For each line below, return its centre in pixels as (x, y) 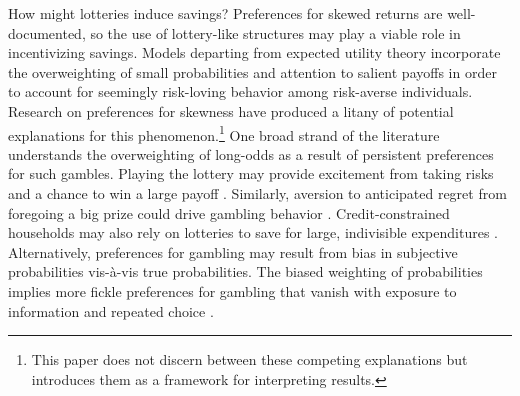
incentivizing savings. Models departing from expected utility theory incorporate (254, 52)
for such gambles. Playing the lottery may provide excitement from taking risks (251, 173)
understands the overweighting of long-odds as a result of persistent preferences (251, 153)
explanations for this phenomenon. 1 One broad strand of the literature (224, 133)
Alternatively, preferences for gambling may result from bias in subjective (233, 251)
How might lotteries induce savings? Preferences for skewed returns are (225, 13)
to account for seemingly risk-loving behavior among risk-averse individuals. (240, 91)
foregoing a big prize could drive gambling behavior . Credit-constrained (229, 212)
